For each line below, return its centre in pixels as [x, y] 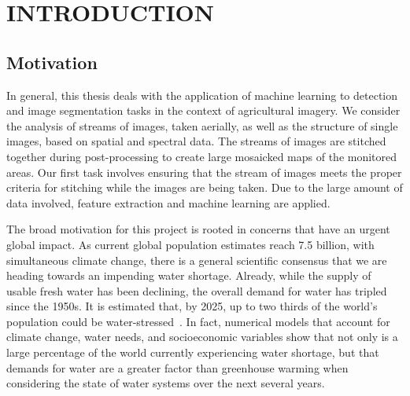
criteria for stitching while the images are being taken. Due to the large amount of [205, 187]
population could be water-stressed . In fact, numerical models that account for [198, 321]
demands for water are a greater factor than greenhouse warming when [177, 367]
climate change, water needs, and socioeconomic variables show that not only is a [202, 337]
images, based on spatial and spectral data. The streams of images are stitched [196, 141]
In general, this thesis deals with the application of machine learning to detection [202, 95]
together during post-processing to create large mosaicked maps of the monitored [202, 156]
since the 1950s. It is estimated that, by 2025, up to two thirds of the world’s [192, 306]
